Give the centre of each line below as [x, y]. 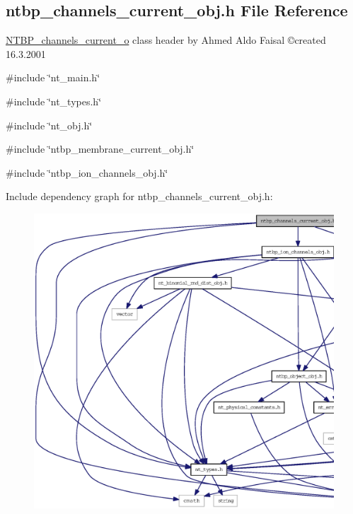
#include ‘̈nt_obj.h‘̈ [49, 125]
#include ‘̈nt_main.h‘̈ [53, 77]
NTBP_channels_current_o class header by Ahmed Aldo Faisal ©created [166, 40]
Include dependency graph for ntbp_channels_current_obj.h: [139, 196]
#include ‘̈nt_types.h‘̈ [54, 101]
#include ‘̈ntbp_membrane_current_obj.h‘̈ [100, 149]
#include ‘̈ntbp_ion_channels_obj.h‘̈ [87, 172]
